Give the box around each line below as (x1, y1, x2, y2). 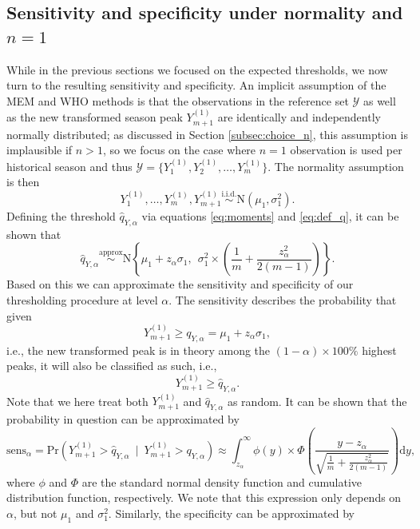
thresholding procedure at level (6, 292, 158, 308)
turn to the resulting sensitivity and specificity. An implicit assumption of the (6, 77, 386, 93)
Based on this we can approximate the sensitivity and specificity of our (6, 276, 354, 292)
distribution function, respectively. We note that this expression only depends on (6, 489, 402, 506)
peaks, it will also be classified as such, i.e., (6, 357, 217, 374)
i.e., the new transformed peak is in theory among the (6, 341, 271, 358)
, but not (13, 505, 57, 522)
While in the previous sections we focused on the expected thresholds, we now (6, 61, 388, 78)
